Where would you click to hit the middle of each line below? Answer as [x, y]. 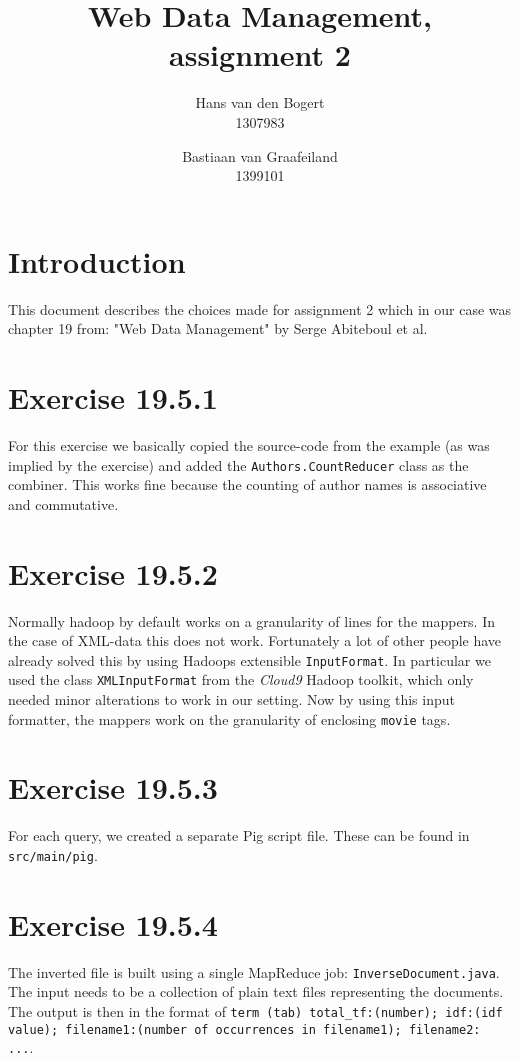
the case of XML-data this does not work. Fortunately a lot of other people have [255, 640]
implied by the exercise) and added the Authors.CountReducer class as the [238, 464]
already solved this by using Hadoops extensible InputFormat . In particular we [249, 659]
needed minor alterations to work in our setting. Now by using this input [231, 699]
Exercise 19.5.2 [113, 572]
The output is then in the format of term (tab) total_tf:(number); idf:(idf [255, 1011]
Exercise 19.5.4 [113, 923]
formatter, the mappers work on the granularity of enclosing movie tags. [229, 718]
